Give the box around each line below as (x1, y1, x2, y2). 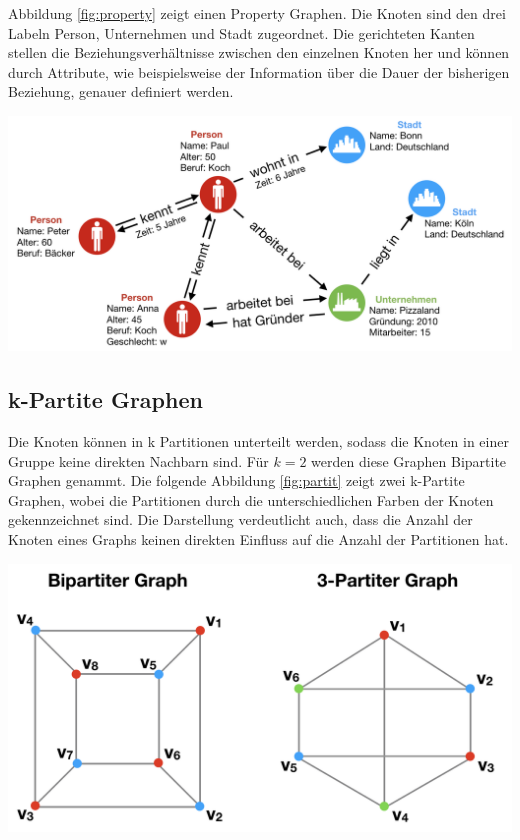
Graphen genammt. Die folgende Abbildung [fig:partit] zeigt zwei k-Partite (8, 470, 465, 491)
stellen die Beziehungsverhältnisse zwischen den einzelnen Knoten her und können (8, 42, 510, 63)
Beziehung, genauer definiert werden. (8, 81, 234, 102)
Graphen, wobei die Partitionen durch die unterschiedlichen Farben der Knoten (8, 489, 494, 510)
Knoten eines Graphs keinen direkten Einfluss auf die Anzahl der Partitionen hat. (8, 529, 509, 549)
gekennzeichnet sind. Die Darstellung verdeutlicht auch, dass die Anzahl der (8, 509, 473, 530)
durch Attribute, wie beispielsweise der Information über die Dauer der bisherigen (8, 61, 510, 82)
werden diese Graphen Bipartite (311, 450, 507, 471)
